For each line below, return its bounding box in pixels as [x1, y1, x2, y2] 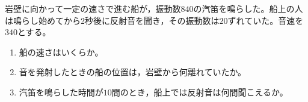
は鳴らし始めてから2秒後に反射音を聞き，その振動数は [5, 14, 220, 26]
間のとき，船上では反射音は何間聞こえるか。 [111, 85, 288, 98]
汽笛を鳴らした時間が [19, 85, 103, 98]
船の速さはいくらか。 [19, 45, 103, 58]
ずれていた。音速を [227, 14, 304, 26]
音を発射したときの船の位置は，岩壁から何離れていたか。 [19, 66, 247, 78]
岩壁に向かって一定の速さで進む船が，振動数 [5, 2, 181, 14]
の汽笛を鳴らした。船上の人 [193, 2, 303, 14]
